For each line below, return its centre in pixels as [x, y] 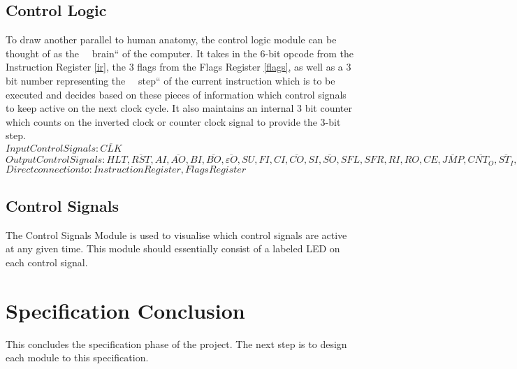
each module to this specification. [77, 357]
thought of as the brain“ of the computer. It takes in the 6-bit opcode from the [180, 53]
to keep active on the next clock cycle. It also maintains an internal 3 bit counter [179, 108]
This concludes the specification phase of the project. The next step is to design [176, 343]
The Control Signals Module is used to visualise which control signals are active [176, 234]
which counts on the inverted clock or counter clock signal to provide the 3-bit [173, 121]
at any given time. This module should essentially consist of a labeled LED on [173, 248]
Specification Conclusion [125, 310]
